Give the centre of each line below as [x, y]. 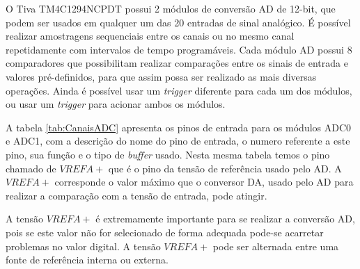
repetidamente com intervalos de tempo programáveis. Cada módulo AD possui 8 [179, 49]
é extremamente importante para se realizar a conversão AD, [225, 219]
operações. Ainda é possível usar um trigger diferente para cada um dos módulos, [179, 90]
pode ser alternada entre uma [276, 246]
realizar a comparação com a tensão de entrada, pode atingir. [136, 195]
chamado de [31, 168]
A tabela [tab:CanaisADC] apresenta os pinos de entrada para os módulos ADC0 [179, 127]
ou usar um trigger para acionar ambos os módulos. [116, 104]
